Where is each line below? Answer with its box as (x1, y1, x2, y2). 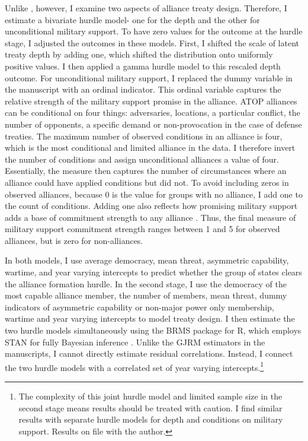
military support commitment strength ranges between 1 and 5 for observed (5, 223, 280, 235)
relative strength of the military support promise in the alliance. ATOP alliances (5, 94, 297, 107)
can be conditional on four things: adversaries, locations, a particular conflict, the (5, 106, 300, 119)
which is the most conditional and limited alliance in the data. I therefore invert (5, 141, 296, 154)
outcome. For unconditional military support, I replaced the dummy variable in (5, 71, 293, 84)
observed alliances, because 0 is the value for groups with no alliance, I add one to (5, 188, 303, 200)
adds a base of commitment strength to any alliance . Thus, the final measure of (5, 211, 296, 223)
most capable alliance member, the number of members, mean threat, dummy (5, 289, 287, 302)
